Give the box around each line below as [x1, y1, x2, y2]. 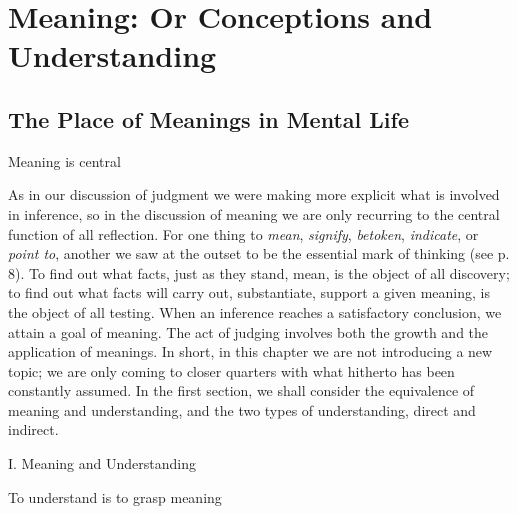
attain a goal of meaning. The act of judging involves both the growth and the [8, 321, 489, 342]
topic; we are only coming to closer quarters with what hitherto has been [8, 360, 455, 381]
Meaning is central [8, 150, 121, 171]
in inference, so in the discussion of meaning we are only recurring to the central [8, 203, 500, 224]
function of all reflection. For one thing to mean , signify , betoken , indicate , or [8, 223, 479, 244]
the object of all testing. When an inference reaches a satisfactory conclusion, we [8, 301, 502, 322]
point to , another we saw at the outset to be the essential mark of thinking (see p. [8, 243, 510, 264]
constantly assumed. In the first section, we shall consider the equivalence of [8, 380, 475, 401]
